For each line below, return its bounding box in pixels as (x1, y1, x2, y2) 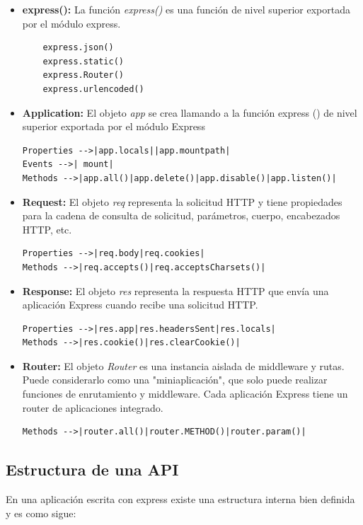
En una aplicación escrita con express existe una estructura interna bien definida (6, 492, 355, 507)
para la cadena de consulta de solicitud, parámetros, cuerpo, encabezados (22, 208, 340, 223)
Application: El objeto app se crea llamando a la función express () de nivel (22, 105, 357, 120)
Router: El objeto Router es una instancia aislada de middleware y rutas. (22, 358, 345, 373)
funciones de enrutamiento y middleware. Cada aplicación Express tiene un (22, 386, 348, 401)
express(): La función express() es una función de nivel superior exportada (22, 2, 350, 16)
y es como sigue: (6, 505, 76, 520)
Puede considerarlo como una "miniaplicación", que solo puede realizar (22, 372, 328, 387)
